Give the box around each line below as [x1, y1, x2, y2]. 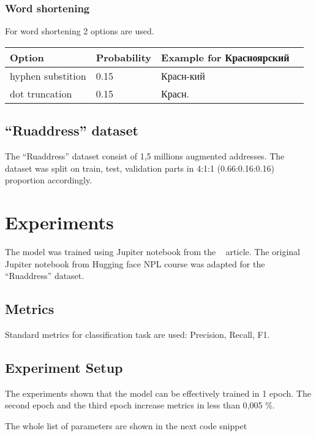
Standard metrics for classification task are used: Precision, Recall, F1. [5, 327, 270, 340]
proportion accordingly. [5, 174, 92, 186]
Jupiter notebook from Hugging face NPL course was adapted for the [5, 257, 265, 270]
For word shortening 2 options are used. [5, 25, 154, 37]
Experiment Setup [5, 358, 123, 377]
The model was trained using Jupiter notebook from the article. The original [5, 245, 301, 258]
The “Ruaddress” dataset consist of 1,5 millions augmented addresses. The [5, 150, 285, 163]
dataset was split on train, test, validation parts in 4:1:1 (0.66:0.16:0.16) [5, 161, 274, 174]
